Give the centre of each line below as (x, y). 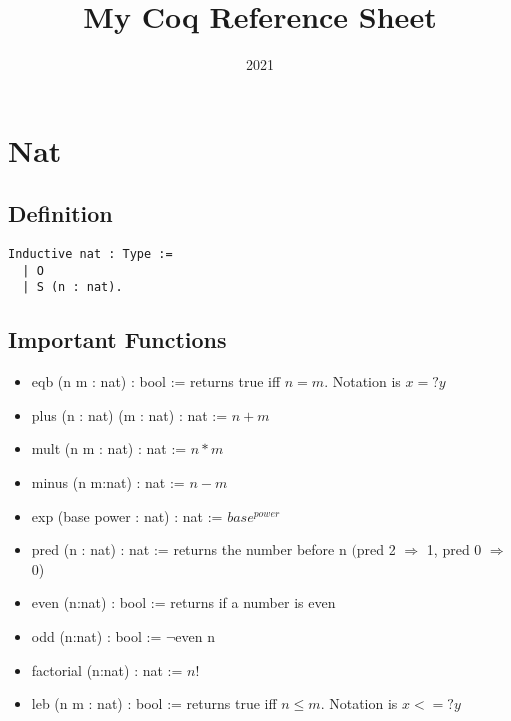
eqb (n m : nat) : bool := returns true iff (156, 381)
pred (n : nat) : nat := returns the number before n (189, 549)
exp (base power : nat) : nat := (127, 515)
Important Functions (117, 339)
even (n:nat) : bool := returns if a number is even (183, 602)
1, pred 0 (454, 549)
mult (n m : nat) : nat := (109, 448)
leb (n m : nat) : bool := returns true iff (154, 703)
